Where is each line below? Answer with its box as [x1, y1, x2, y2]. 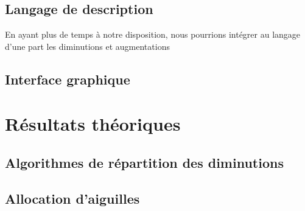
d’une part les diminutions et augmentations [5, 40, 170, 52]
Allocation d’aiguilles [5, 189, 140, 207]
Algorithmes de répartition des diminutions [5, 153, 284, 171]
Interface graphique [5, 69, 130, 88]
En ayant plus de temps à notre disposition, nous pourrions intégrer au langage [5, 28, 301, 41]
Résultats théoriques [5, 111, 181, 136]
